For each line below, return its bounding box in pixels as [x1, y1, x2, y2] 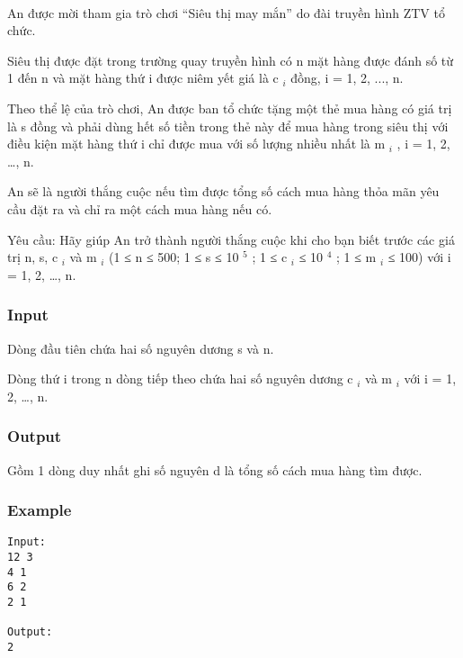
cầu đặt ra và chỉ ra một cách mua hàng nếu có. [7, 199, 272, 218]
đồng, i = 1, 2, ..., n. [290, 68, 404, 87]
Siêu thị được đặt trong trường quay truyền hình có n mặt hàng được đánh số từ [7, 50, 454, 69]
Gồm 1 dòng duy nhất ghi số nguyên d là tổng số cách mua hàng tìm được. [7, 460, 423, 479]
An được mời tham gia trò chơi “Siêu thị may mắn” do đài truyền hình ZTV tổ [7, 3, 445, 22]
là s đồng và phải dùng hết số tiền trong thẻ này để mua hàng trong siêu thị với [7, 116, 449, 135]
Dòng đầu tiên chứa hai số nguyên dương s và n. [7, 338, 274, 357]
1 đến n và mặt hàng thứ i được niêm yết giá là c [7, 68, 279, 87]
